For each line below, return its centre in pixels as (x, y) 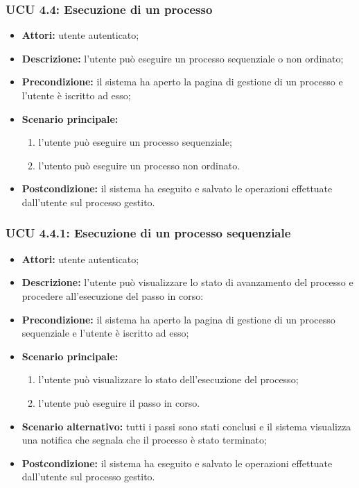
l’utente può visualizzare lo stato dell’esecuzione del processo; (168, 379)
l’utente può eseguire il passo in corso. (119, 402)
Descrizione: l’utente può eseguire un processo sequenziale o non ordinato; (183, 58)
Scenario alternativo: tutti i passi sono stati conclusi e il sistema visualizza (186, 426)
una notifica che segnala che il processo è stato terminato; (144, 440)
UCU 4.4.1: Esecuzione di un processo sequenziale (148, 233)
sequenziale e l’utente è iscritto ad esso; (105, 333)
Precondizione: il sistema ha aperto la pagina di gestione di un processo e (182, 82)
